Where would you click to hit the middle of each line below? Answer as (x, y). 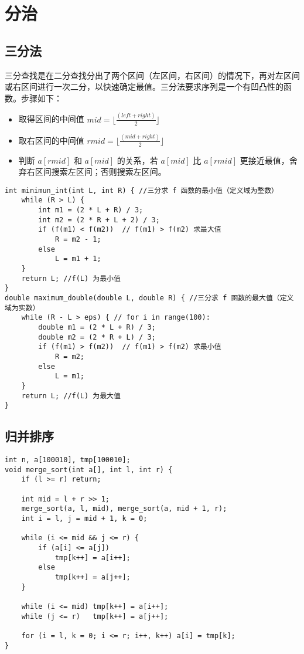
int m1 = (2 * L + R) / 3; (91, 210)
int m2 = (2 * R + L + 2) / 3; (99, 220)
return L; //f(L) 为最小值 (71, 278)
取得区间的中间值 (51, 119)
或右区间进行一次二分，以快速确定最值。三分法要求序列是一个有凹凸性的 (144, 87)
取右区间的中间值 (51, 140)
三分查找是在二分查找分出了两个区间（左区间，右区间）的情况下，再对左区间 (152, 75)
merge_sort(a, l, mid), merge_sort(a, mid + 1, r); (124, 509)
